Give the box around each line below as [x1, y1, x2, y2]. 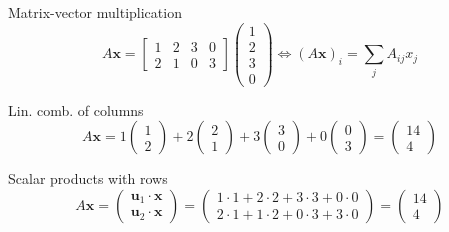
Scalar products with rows [8, 168, 168, 189]
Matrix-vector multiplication [8, 2, 182, 22]
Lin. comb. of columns [8, 99, 144, 120]
